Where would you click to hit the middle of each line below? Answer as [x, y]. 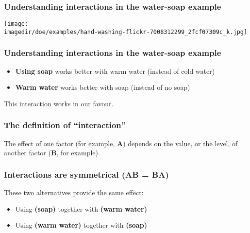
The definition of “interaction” [65, 125]
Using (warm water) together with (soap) [81, 225]
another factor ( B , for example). [52, 153]
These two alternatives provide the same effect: [74, 192]
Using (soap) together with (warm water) [81, 208]
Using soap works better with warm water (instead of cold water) [115, 71]
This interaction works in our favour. [59, 103]
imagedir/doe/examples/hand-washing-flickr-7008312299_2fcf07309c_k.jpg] [126, 32]
